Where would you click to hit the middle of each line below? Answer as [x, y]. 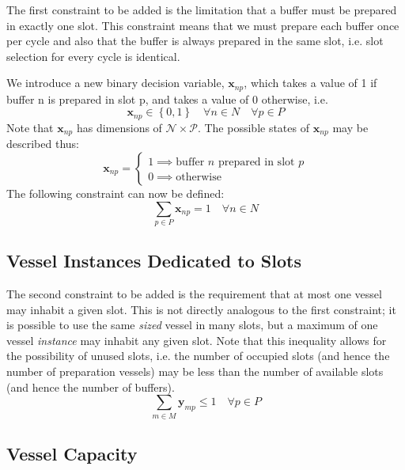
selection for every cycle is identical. [93, 56]
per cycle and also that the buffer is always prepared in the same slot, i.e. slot [195, 41]
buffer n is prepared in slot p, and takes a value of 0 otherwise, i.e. [167, 99]
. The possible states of [253, 127]
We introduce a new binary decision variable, [115, 83]
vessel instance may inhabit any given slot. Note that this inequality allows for [197, 340]
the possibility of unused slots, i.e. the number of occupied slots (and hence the [198, 356]
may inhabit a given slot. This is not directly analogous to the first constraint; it [201, 309]
